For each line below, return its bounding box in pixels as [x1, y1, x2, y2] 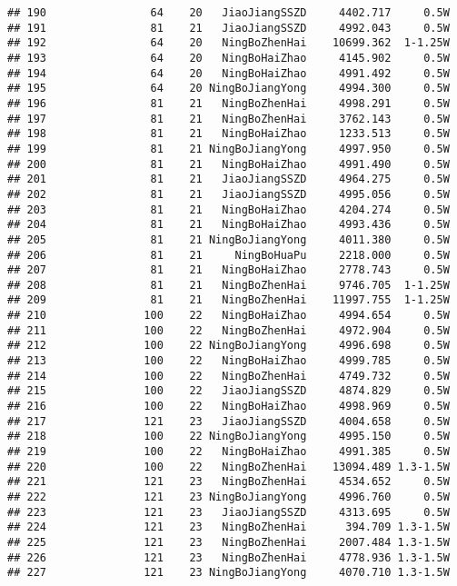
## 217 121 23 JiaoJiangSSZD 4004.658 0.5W [7, 414, 450, 428]
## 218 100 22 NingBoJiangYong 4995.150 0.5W [7, 430, 450, 443]
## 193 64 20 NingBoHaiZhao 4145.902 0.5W [7, 51, 450, 65]
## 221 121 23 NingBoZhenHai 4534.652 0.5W [7, 475, 450, 489]
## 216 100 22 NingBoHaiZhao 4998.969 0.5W [7, 400, 450, 413]
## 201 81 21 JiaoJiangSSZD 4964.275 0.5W [7, 173, 450, 186]
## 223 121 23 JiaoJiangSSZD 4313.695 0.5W [7, 505, 450, 519]
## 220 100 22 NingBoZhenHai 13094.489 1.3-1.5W [7, 460, 450, 473]
